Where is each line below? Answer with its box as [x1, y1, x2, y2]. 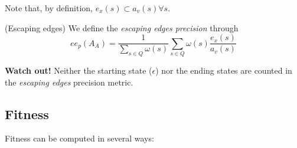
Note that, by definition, [5, 2, 93, 14]
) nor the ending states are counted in [155, 64, 292, 77]
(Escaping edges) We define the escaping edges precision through [5, 21, 239, 34]
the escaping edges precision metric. [5, 75, 133, 88]
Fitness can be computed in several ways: [5, 132, 154, 144]
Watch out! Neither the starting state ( [5, 64, 152, 77]
